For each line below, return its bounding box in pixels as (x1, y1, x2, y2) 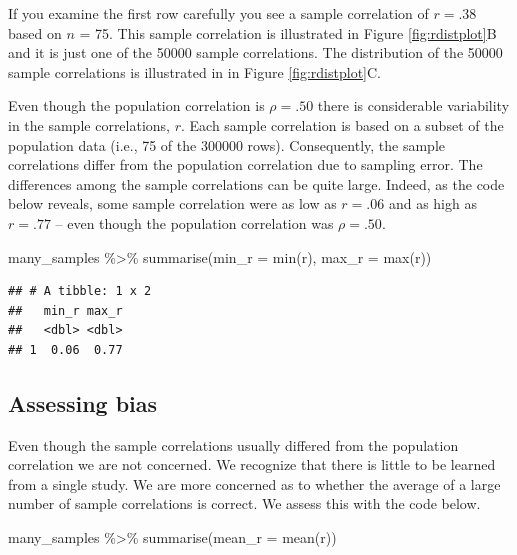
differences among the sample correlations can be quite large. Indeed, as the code (8, 173, 505, 194)
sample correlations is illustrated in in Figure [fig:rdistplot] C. (8, 61, 381, 82)
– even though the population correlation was (55, 212, 334, 233)
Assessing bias (8, 387, 158, 418)
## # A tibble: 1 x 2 (8, 284, 152, 299)
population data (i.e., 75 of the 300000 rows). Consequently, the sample (8, 134, 446, 155)
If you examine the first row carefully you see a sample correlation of (8, 3, 429, 23)
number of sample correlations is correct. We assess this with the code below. (8, 493, 481, 514)
